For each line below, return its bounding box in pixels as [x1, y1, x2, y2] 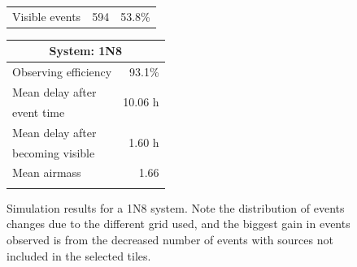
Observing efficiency [12, 63, 112, 80]
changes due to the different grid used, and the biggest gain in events [7, 215, 350, 232]
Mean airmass [12, 164, 81, 181]
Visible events [12, 7, 81, 24]
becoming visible [12, 144, 95, 161]
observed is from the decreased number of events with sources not [7, 230, 333, 248]
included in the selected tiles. [7, 247, 151, 264]
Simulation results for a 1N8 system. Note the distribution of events [7, 199, 345, 216]
